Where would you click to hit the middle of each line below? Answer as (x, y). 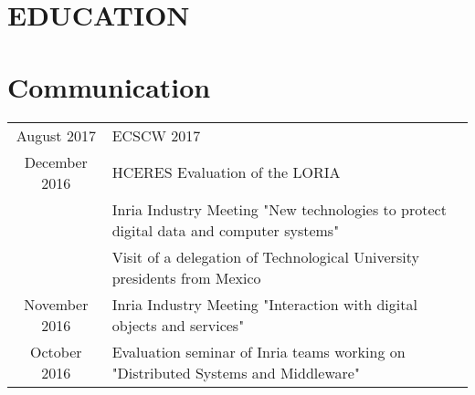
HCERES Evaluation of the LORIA (226, 172)
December (56, 161)
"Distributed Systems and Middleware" (236, 372)
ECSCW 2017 (156, 135)
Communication (109, 86)
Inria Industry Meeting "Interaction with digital (264, 304)
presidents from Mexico (186, 277)
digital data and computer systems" (226, 230)
